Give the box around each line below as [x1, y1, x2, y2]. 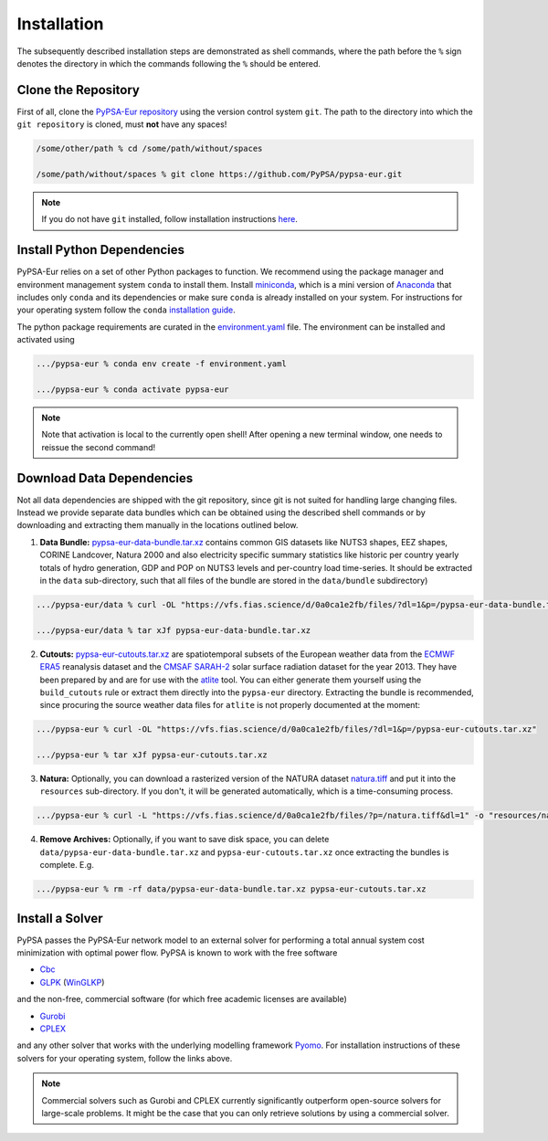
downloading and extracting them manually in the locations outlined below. [16, 520, 299, 531]
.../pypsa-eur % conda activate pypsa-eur [36, 385, 229, 395]
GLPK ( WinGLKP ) [39, 977, 105, 988]
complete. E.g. [39, 860, 95, 871]
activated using [16, 334, 75, 345]
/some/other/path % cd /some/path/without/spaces [36, 143, 263, 154]
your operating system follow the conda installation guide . [16, 304, 237, 315]
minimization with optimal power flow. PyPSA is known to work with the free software [16, 947, 338, 958]
